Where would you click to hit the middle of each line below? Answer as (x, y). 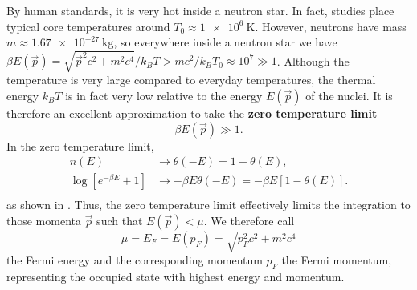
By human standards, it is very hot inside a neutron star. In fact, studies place (200, 10)
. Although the (313, 60)
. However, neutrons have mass (331, 26)
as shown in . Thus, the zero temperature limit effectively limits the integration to (208, 205)
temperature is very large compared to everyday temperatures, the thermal (191, 80)
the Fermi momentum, (337, 260)
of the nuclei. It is (349, 95)
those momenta (44, 220)
